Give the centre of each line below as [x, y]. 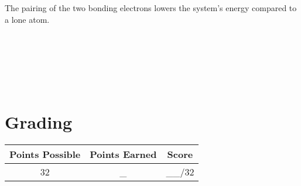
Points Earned [123, 154]
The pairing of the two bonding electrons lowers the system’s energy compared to [151, 8]
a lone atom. [27, 19]
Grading [39, 121]
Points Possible [45, 154]
